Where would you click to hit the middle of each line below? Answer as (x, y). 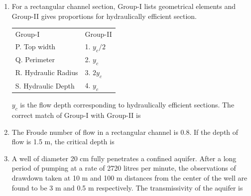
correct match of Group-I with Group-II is (76, 115)
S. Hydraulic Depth (45, 85)
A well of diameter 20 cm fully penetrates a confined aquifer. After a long (124, 158)
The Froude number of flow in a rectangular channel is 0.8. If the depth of (125, 132)
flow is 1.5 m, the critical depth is (63, 142)
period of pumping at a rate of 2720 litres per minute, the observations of (124, 168)
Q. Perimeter (35, 59)
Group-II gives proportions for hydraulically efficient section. (104, 16)
